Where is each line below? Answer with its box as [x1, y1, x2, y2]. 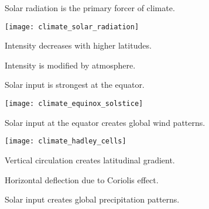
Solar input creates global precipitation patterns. [5, 193, 180, 205]
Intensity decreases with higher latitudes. [5, 39, 152, 52]
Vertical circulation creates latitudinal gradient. [5, 153, 175, 166]
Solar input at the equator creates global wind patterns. [5, 116, 205, 128]
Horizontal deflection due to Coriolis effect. [5, 173, 159, 186]
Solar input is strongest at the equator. [5, 78, 145, 91]
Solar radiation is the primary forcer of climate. [5, 2, 175, 13]
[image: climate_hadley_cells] [5, 137, 126, 146]
